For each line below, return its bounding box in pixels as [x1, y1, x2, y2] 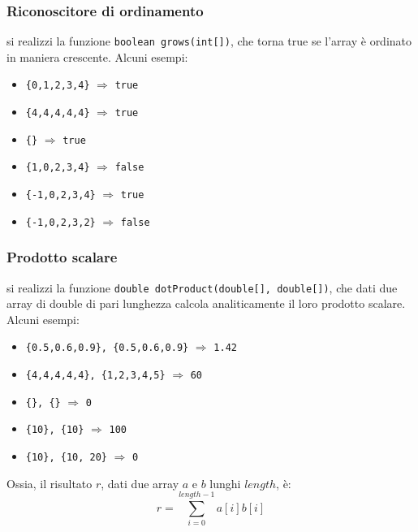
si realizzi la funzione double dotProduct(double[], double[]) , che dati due [6, 279, 398, 296]
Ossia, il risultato [6, 474, 93, 491]
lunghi [209, 474, 241, 491]
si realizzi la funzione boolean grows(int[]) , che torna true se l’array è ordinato [6, 32, 412, 50]
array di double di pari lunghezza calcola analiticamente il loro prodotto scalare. [6, 295, 406, 312]
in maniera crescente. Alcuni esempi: [6, 48, 188, 65]
